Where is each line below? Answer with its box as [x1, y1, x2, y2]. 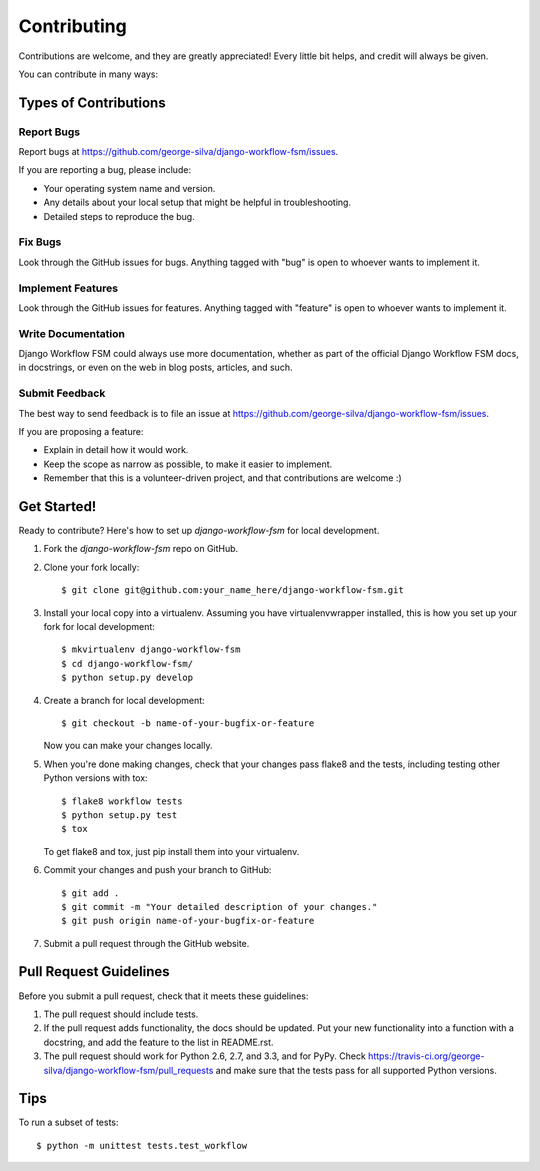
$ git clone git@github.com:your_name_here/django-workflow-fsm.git [61, 585, 404, 596]
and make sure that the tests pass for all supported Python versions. [215, 1064, 497, 1076]
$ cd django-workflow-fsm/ [61, 658, 194, 669]
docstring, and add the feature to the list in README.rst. [43, 1036, 274, 1048]
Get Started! [18, 498, 97, 515]
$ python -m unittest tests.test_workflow [36, 1140, 248, 1151]
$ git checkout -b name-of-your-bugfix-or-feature [61, 717, 315, 729]
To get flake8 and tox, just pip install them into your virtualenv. [43, 845, 300, 857]
